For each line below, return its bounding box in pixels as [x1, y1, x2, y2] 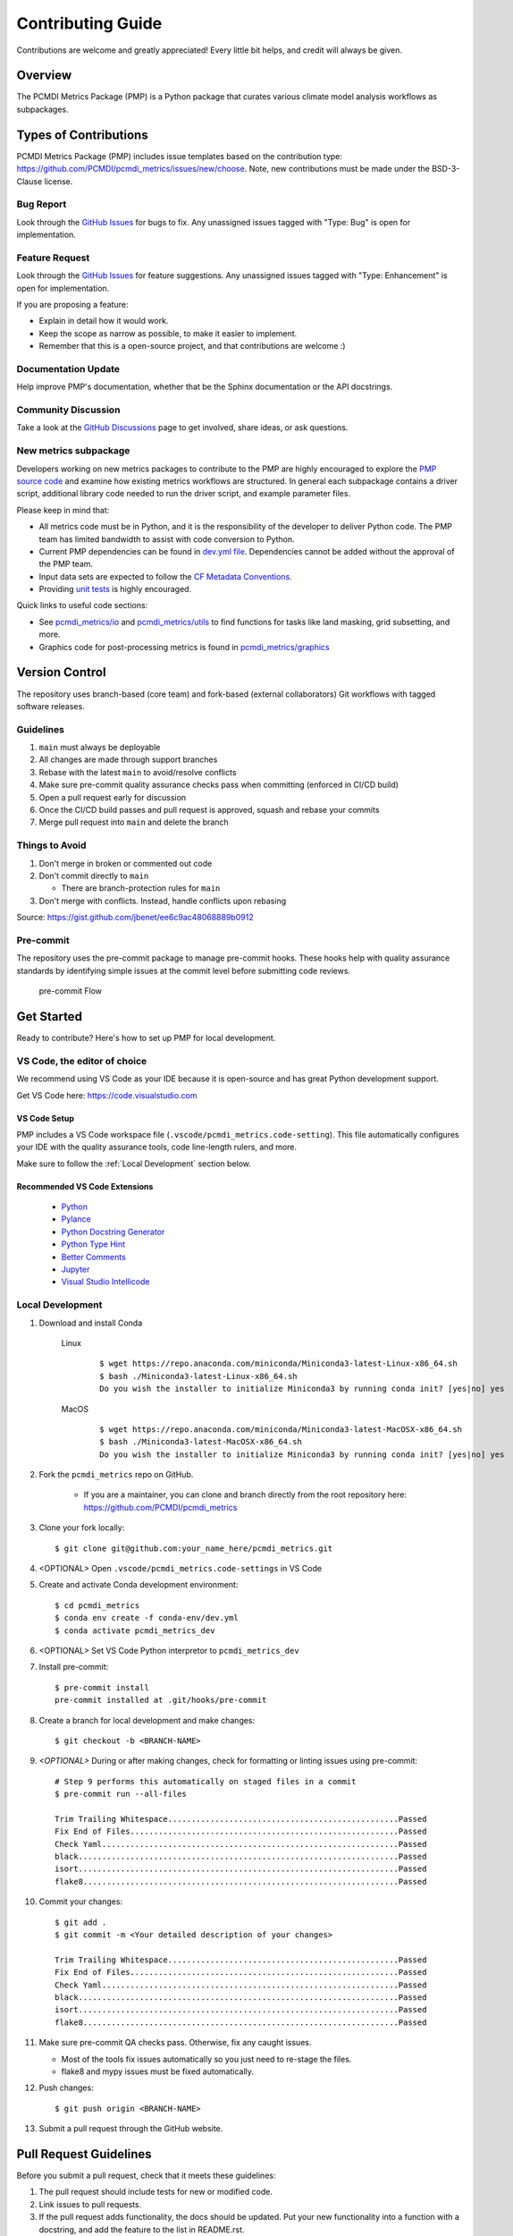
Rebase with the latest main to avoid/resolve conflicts [38, 767, 237, 777]
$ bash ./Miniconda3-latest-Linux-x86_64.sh [99, 1371, 299, 1381]
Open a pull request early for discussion [38, 792, 187, 802]
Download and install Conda [38, 1317, 143, 1328]
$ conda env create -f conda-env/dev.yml [55, 1613, 239, 1623]
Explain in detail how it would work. [38, 316, 169, 326]
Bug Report [16, 198, 67, 210]
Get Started [16, 1009, 82, 1024]
